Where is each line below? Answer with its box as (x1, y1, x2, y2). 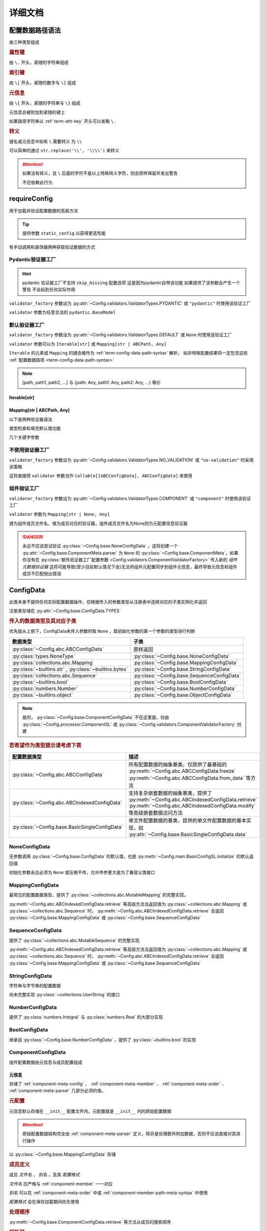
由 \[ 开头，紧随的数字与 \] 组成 (9, 80, 76, 86)
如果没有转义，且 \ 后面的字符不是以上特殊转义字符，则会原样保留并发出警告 (22, 170, 178, 176)
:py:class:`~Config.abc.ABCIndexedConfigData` (12, 799, 122, 806)
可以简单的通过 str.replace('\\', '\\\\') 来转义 (9, 148, 120, 154)
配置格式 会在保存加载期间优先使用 (9, 1199, 79, 1205)
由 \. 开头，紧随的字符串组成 (9, 60, 69, 65)
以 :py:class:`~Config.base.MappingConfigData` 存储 (9, 1151, 116, 1157)
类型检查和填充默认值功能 (9, 425, 61, 431)
